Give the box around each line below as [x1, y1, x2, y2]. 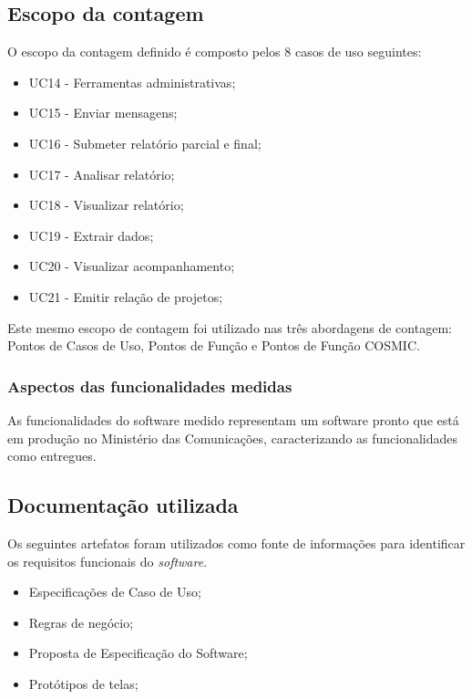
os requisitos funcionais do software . [7, 551, 208, 570]
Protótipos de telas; [28, 673, 139, 693]
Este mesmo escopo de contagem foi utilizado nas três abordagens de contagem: [7, 318, 452, 337]
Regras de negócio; [28, 612, 134, 631]
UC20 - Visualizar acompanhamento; [28, 256, 235, 276]
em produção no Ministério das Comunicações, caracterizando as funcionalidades [7, 428, 458, 447]
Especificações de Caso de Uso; [28, 582, 201, 601]
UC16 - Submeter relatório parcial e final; [28, 133, 262, 152]
